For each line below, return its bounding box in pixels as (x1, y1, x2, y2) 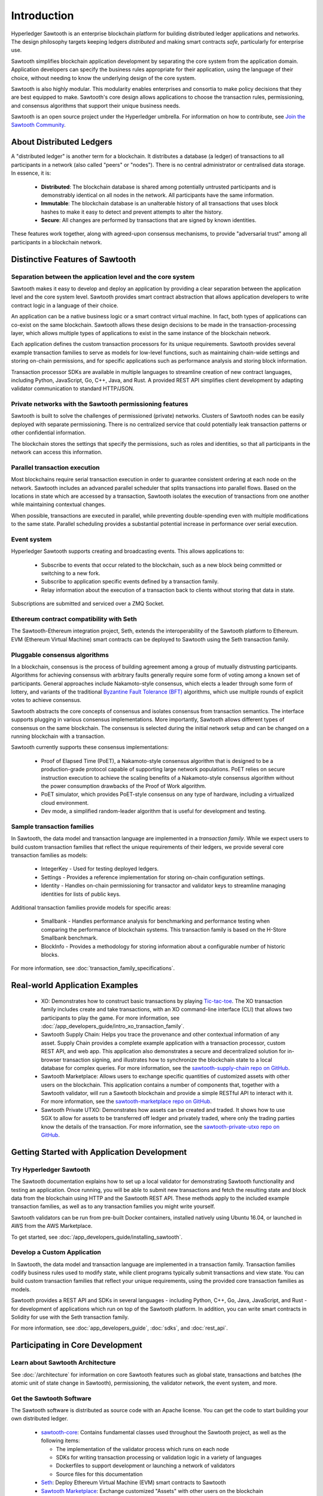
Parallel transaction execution (11, 463, 100, 472)
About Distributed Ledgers (11, 137, 113, 147)
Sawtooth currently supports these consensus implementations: (11, 744, 169, 751)
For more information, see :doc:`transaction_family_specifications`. (11, 965, 175, 972)
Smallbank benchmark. (41, 934, 98, 942)
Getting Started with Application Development (11, 1147, 187, 1157)
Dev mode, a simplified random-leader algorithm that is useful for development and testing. (41, 808, 266, 815)
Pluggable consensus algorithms (11, 650, 109, 659)
